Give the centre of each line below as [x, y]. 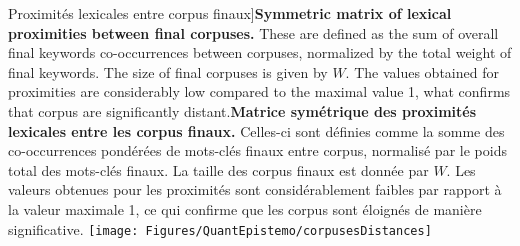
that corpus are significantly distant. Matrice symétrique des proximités [242, 110]
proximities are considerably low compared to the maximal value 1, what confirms [259, 91]
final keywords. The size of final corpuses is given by [168, 71]
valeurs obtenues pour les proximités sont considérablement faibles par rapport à [255, 189]
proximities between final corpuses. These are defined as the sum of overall [253, 32]
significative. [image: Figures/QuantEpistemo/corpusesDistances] [220, 228]
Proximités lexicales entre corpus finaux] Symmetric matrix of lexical [230, 13]
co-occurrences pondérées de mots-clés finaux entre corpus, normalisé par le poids [257, 150]
